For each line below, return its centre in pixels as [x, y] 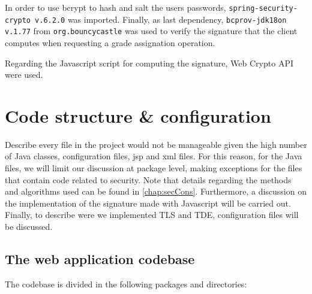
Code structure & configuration [138, 115]
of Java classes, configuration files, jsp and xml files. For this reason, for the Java [154, 156]
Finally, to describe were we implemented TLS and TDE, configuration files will [152, 215]
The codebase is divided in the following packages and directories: [126, 284]
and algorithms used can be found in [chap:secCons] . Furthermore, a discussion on [156, 191]
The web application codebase [100, 259]
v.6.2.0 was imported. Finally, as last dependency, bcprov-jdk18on [161, 19]
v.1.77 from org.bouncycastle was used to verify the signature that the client [151, 31]
